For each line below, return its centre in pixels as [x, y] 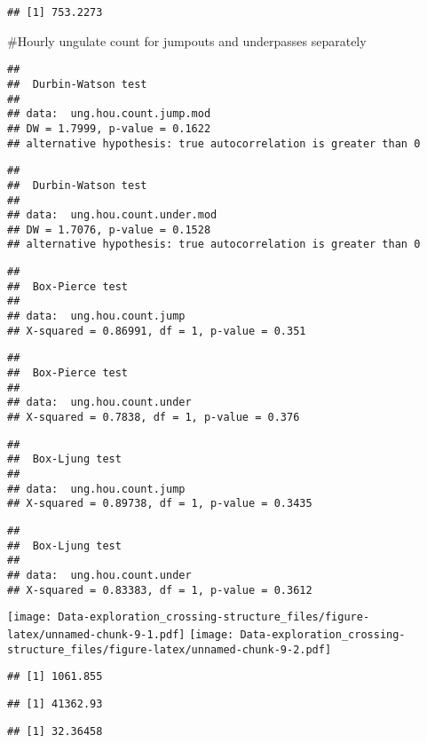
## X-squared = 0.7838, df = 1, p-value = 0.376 [154, 418]
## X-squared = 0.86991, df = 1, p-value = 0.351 [157, 331]
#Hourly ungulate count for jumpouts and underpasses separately [187, 40]
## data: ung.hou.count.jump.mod [109, 114]
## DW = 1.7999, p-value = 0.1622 [109, 128]
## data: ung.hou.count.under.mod [112, 215]
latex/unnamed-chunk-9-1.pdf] [96, 634]
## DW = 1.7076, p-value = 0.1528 [109, 229]
